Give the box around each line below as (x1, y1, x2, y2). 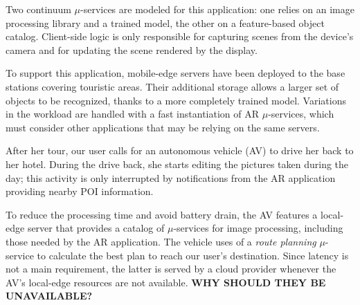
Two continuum (6, 2, 71, 16)
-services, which (268, 107, 334, 121)
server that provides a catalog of (27, 221, 165, 235)
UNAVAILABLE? (6, 288, 93, 303)
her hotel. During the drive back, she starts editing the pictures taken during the (6, 156, 349, 171)
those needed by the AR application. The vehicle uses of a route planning (6, 234, 316, 248)
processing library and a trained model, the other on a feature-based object (6, 15, 325, 30)
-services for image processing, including (173, 221, 343, 235)
